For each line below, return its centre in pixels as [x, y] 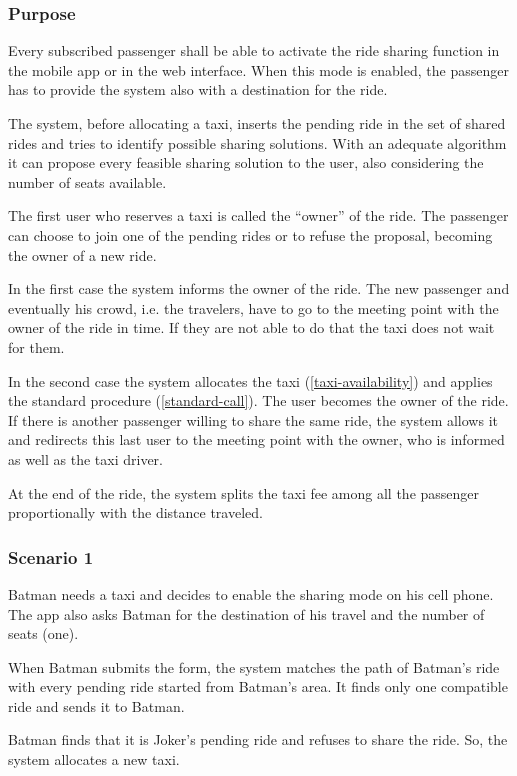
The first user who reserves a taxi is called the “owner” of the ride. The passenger [258, 215]
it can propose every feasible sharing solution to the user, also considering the [246, 162]
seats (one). [43, 633]
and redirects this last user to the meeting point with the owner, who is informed [256, 439]
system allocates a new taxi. [94, 759]
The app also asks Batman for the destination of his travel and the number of [246, 613]
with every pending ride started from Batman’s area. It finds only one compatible [258, 686]
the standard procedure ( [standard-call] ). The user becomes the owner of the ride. [258, 400]
